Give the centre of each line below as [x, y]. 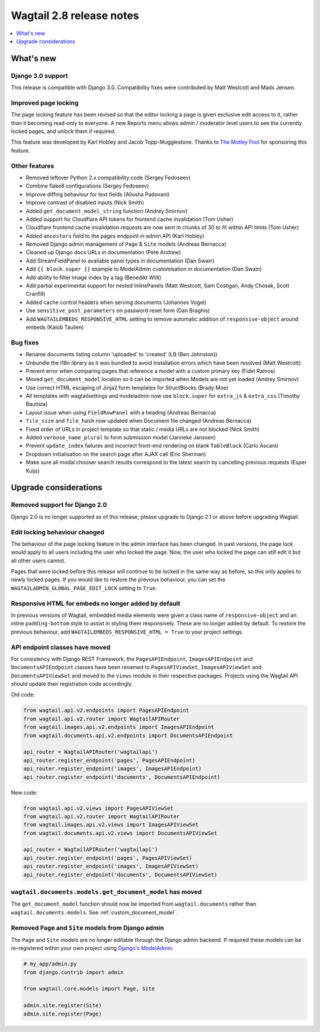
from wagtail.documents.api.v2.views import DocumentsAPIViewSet [120, 833]
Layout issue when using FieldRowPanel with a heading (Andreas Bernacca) [121, 412]
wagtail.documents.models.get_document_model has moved [106, 892]
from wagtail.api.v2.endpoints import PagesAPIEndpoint [106, 710]
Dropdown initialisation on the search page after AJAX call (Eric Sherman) [116, 454]
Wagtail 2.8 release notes [75, 15]
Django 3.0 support [39, 75]
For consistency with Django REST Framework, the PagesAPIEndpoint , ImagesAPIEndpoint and [132, 659]
